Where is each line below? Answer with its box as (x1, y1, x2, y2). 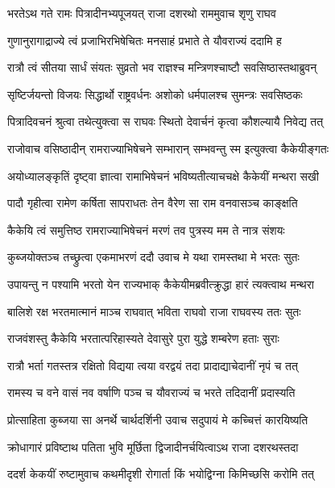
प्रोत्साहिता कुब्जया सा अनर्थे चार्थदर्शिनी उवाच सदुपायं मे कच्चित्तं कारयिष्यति (7, 411, 308, 428)
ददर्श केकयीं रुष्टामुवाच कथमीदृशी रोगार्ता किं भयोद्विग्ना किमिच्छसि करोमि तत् (7, 465, 314, 482)
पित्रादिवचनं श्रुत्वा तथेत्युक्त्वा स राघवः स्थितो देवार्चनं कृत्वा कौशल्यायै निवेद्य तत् (7, 113, 324, 130)
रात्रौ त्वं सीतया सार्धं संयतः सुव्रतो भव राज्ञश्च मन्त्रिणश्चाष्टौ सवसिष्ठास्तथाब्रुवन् (7, 59, 317, 76)
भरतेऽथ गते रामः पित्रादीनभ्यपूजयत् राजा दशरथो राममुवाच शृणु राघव (7, 5, 276, 21)
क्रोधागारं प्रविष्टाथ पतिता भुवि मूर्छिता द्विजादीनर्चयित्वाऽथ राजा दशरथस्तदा (7, 438, 299, 455)
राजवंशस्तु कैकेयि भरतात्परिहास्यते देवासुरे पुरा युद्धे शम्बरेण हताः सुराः (7, 330, 279, 347)
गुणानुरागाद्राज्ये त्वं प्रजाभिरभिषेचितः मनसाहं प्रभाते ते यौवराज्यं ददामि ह (7, 31, 282, 48)
